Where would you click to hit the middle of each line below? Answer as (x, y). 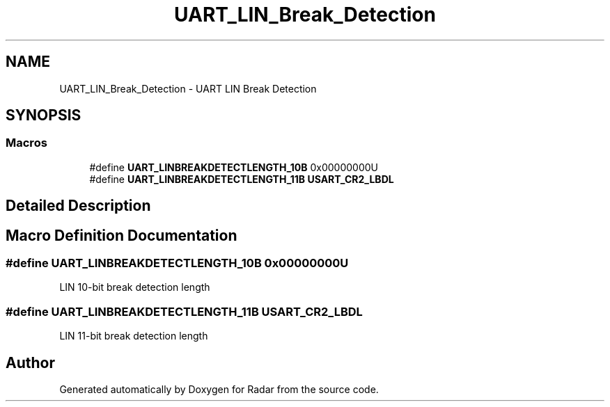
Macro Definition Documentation (122, 235)
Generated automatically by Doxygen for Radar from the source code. (219, 390)
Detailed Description (78, 206)
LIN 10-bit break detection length (135, 287)
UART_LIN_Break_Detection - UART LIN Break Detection (188, 88)
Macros (26, 143)
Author (30, 362)
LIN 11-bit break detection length (134, 336)
